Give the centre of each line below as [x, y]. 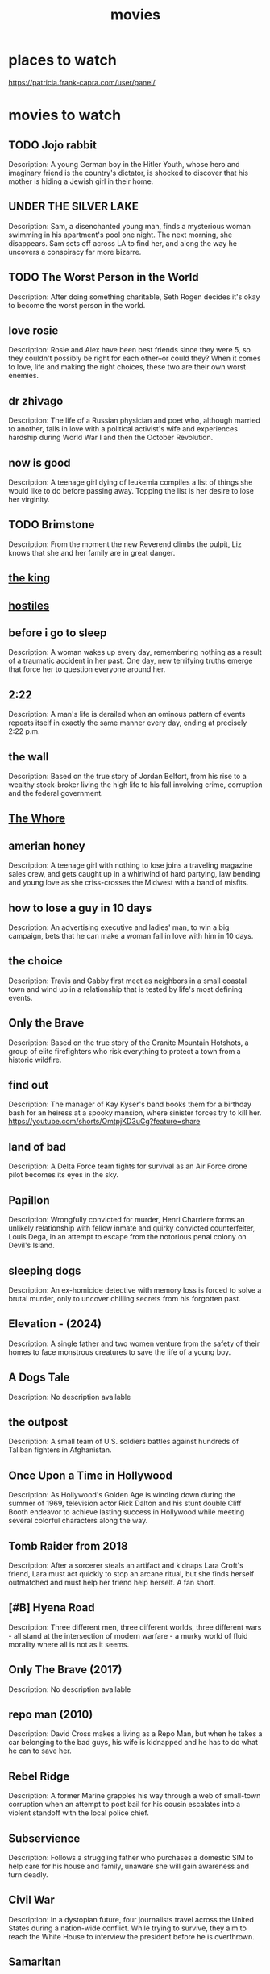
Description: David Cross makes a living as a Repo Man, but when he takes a [135, 1734]
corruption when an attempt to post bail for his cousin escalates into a [125, 1805]
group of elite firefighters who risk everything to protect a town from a [125, 1051]
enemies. [23, 376]
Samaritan [35, 1962]
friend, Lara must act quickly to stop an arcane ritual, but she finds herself [131, 1573]
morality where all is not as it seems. [69, 1644]
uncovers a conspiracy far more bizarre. [75, 252]
